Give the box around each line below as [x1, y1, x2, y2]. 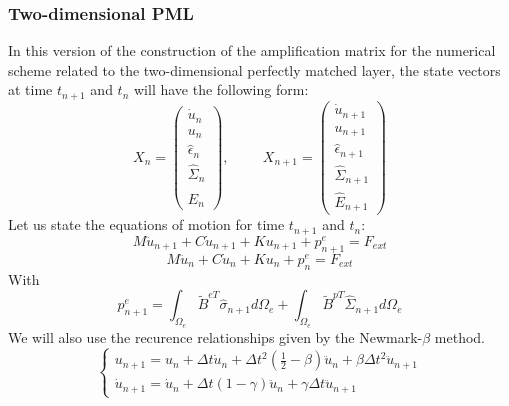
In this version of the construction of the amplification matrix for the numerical [8, 40, 496, 61]
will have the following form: [134, 79, 309, 100]
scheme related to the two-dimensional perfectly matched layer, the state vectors [8, 59, 501, 80]
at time [8, 79, 53, 100]
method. [434, 326, 485, 347]
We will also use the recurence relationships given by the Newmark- [8, 326, 423, 347]
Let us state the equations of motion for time [8, 214, 285, 235]
